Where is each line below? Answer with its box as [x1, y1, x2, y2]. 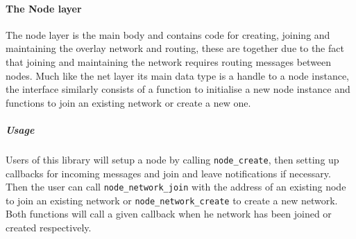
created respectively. [6, 220, 92, 235]
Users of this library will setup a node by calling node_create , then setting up [6, 152, 339, 166]
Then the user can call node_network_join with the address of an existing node [6, 179, 346, 194]
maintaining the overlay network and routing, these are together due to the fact [6, 41, 344, 55]
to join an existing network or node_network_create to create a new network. [6, 193, 338, 207]
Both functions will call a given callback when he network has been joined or [6, 206, 332, 221]
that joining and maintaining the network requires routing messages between [6, 54, 332, 69]
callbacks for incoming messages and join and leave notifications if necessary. [6, 166, 331, 180]
